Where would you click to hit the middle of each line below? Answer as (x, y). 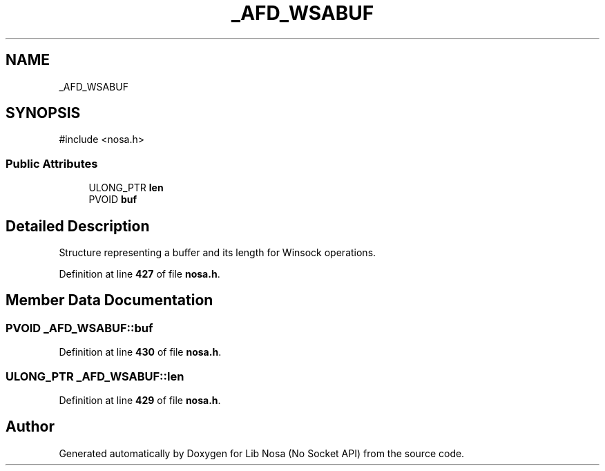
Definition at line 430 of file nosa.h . (140, 352)
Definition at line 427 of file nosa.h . (140, 274)
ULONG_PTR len (126, 188)
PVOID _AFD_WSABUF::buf (79, 328)
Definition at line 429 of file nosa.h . (140, 400)
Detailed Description (78, 226)
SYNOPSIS (43, 113)
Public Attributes (52, 163)
